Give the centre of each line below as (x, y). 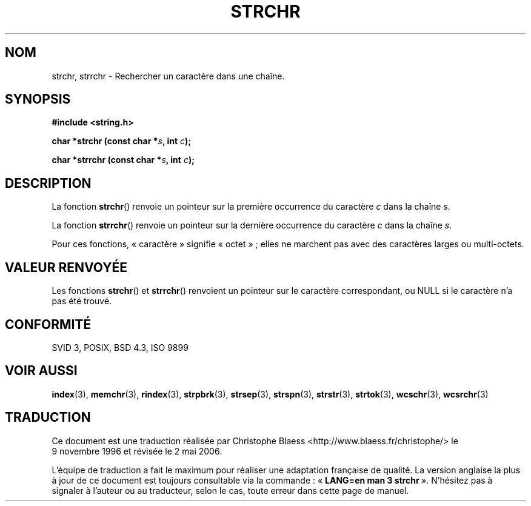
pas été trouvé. (82, 301)
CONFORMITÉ (48, 324)
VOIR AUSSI (41, 371)
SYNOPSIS (38, 99)
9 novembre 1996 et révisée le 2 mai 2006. (137, 451)
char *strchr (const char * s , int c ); (122, 141)
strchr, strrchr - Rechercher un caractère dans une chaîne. (168, 76)
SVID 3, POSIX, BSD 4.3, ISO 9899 (120, 347)
